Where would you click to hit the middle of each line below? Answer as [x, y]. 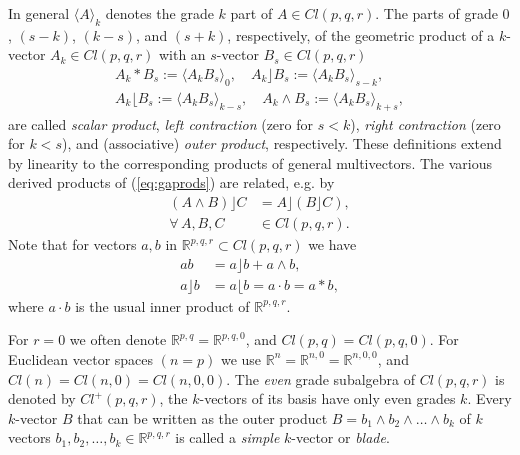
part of [251, 13]
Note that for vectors [72, 244]
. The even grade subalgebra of [321, 378]
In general [39, 13]
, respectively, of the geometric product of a [361, 34]
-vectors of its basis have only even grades [327, 398]
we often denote [118, 339]
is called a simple [227, 437]
